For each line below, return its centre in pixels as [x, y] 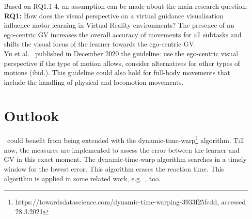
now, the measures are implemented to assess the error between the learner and [122, 149]
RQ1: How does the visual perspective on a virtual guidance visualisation [114, 15]
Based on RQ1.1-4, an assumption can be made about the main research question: [126, 6]
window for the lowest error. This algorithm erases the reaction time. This [114, 168]
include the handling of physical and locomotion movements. [94, 82]
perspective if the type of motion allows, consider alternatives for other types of [122, 63]
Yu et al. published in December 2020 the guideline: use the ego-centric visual [121, 53]
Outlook [31, 115]
